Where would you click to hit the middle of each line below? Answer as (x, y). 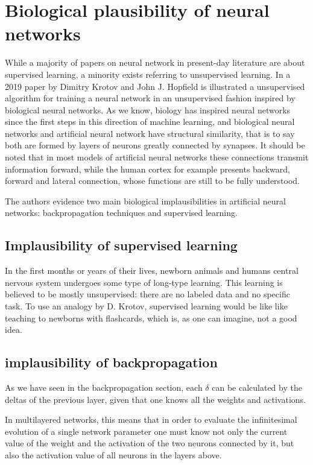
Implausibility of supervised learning (121, 245)
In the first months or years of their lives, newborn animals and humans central (152, 270)
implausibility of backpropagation (111, 362)
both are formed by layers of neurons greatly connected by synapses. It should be (155, 145)
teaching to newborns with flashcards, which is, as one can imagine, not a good (151, 318)
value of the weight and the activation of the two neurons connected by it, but (150, 443)
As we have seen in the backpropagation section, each (104, 387)
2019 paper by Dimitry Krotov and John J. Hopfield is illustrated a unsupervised (155, 86)
